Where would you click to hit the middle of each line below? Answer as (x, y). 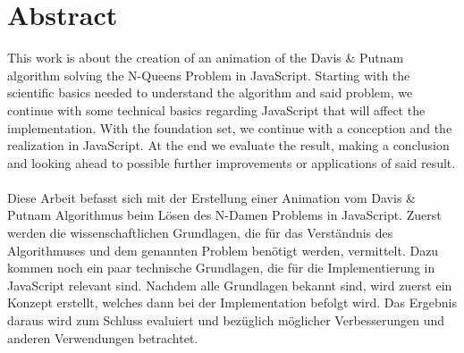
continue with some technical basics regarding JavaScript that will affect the (216, 109)
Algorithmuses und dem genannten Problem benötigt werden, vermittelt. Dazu (223, 250)
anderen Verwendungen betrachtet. (103, 337)
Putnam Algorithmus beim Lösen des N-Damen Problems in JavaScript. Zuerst (224, 215)
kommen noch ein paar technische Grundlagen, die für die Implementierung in (221, 268)
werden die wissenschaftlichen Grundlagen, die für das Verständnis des (200, 233)
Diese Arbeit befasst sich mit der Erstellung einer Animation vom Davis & (211, 197)
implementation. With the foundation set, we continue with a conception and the (230, 127)
